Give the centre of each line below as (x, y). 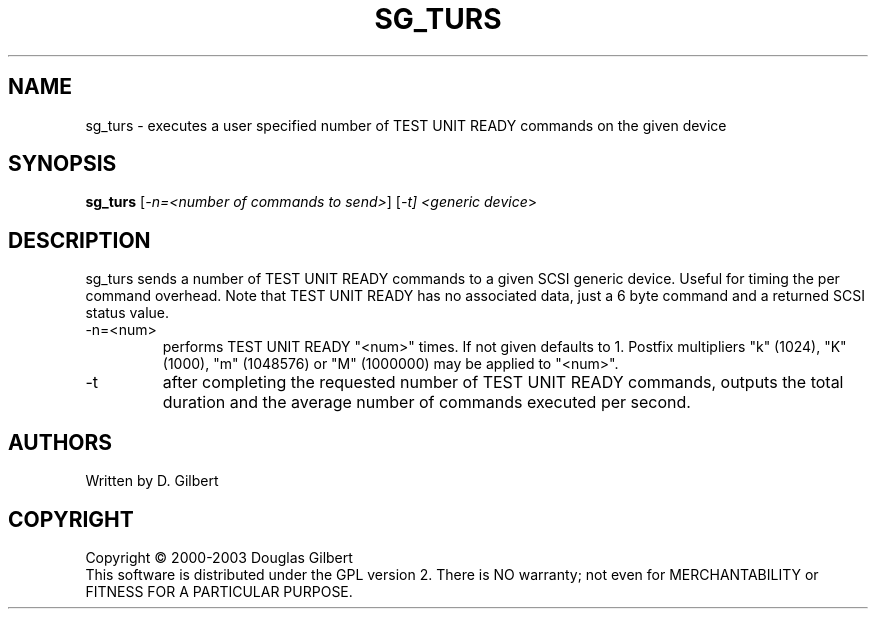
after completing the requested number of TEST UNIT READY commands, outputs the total (503, 382)
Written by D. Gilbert (152, 481)
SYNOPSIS (62, 164)
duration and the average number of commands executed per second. (426, 402)
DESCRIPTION (79, 240)
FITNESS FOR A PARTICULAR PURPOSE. (219, 591)
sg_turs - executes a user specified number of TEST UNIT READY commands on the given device (406, 125)
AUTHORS (60, 442)
